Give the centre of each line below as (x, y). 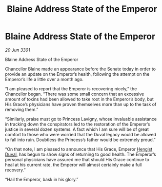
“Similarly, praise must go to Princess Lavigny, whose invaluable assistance (81, 119)
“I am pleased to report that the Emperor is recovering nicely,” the (71, 88)
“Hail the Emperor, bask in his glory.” (42, 179)
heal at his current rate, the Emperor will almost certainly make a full (73, 165)
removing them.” (22, 109)
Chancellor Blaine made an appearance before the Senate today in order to (81, 69)
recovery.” (15, 170)
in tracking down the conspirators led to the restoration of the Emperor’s (78, 124)
